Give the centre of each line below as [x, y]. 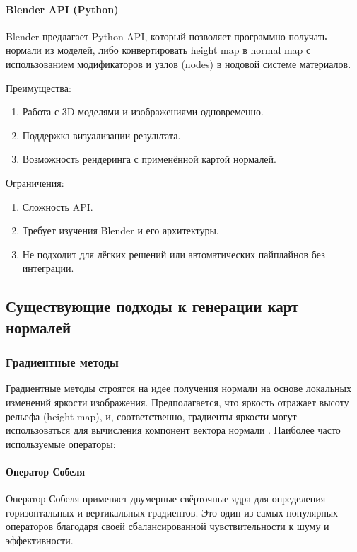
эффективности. [40, 540]
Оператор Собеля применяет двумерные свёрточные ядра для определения [166, 499]
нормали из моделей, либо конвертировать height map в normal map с [158, 50]
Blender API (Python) [62, 9]
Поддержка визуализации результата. [101, 135]
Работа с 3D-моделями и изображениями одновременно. [143, 111]
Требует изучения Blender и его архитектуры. [121, 230]
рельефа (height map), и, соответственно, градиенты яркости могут [151, 416]
